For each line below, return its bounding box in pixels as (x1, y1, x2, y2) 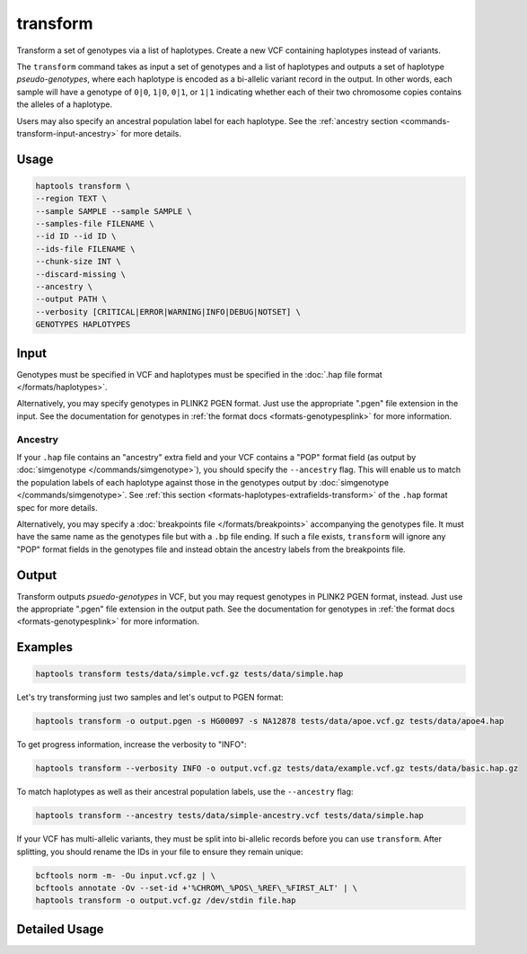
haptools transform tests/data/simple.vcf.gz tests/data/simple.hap (35, 669, 344, 679)
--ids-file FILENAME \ (35, 244, 136, 254)
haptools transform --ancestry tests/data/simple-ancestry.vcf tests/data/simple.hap (35, 810, 424, 821)
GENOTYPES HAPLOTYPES (35, 319, 131, 330)
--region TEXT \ (35, 193, 108, 204)
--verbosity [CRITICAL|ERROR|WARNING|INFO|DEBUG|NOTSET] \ (35, 307, 301, 317)
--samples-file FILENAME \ (35, 218, 154, 229)
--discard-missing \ (35, 269, 126, 279)
